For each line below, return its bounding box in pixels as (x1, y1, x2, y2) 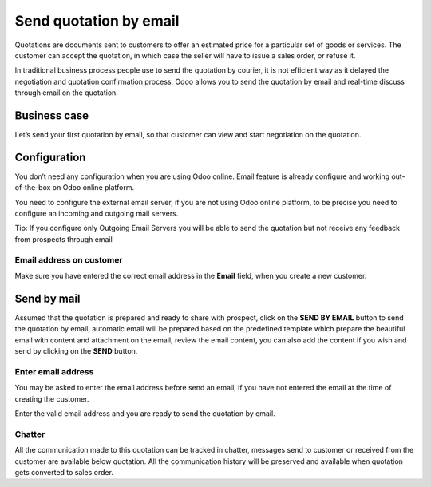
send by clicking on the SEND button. (14, 346, 138, 356)
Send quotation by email (14, 12, 180, 30)
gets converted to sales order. (14, 467, 113, 477)
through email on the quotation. (14, 88, 119, 97)
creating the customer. (14, 394, 89, 403)
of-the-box (14, 183, 51, 192)
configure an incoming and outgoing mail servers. (14, 208, 179, 219)
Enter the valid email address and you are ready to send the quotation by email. (14, 409, 275, 418)
